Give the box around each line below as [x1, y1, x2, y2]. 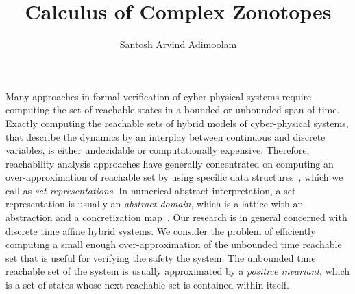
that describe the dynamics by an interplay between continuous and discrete [5, 129, 326, 144]
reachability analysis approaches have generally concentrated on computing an [5, 156, 334, 170]
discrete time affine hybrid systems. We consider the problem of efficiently [5, 223, 316, 238]
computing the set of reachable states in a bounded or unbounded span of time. [5, 102, 340, 117]
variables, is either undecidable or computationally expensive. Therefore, [5, 143, 310, 157]
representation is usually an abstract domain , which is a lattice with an [5, 196, 304, 211]
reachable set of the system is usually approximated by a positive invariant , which [5, 264, 350, 278]
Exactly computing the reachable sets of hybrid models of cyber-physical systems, [5, 115, 349, 130]
